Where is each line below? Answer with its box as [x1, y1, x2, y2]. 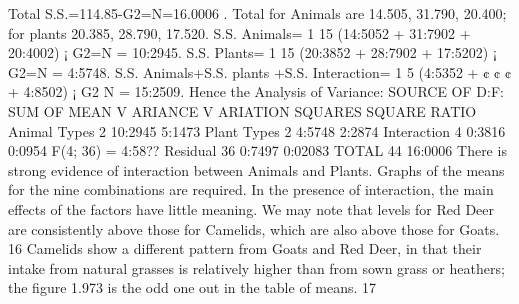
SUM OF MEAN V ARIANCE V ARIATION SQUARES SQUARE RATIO [8, 100, 477, 121]
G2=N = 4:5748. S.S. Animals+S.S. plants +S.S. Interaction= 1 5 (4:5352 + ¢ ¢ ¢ [8, 61, 512, 82]
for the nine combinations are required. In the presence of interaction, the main [8, 179, 494, 200]
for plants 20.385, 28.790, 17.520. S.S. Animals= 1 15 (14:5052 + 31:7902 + [8, 22, 471, 43]
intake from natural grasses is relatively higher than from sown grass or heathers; [8, 257, 505, 278]
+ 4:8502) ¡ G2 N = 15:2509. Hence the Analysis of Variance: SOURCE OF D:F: [8, 81, 504, 102]
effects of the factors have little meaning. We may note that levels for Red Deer [8, 198, 494, 219]
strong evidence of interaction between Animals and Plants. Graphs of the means [8, 159, 505, 180]
